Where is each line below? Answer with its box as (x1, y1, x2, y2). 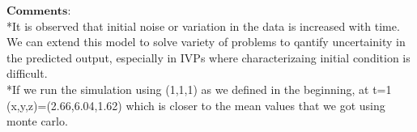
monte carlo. (6, 113, 68, 130)
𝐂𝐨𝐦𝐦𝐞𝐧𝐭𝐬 (6, 6, 68, 17)
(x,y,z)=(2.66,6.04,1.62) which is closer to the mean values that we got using (6, 96, 385, 113)
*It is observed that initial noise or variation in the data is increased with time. (6, 17, 400, 34)
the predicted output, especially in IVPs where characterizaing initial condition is (6, 49, 411, 66)
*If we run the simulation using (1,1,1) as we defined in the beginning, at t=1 (6, 80, 392, 97)
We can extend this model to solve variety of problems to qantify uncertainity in (6, 33, 406, 50)
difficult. (6, 65, 48, 82)
